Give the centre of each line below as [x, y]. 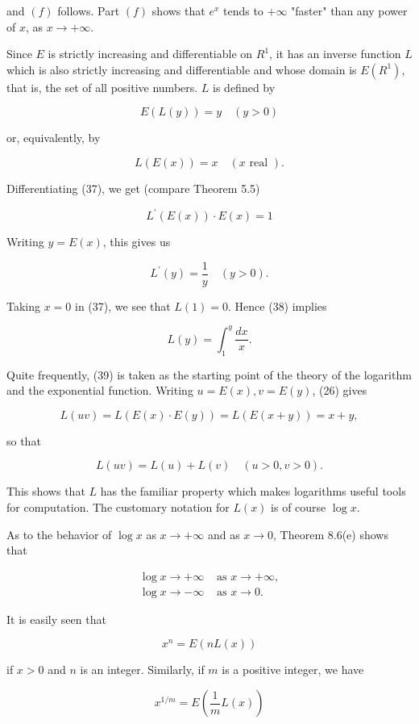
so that [24, 440]
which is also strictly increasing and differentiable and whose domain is [182, 69]
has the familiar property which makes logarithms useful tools [253, 491]
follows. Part [89, 10]
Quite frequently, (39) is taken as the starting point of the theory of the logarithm [209, 374]
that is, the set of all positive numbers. [102, 87]
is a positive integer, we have [293, 670]
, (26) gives [340, 390]
